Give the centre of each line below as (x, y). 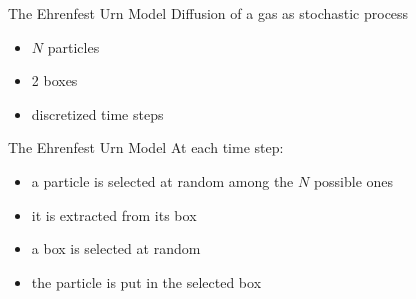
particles (73, 46)
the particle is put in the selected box (146, 281)
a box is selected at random (116, 248)
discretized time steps (97, 113)
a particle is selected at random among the (162, 180)
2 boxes (54, 80)
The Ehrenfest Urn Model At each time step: (146, 147)
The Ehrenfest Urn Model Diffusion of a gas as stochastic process (208, 13)
